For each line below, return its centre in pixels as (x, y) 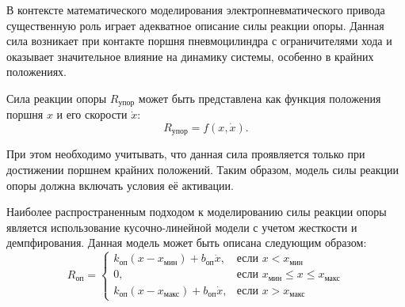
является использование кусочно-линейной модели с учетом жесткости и (182, 227)
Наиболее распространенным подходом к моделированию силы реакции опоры (197, 212)
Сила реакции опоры (57, 98)
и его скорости (92, 114)
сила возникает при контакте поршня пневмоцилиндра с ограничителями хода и (199, 41)
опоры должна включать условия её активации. (120, 185)
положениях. (36, 72)
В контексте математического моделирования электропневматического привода (196, 9)
